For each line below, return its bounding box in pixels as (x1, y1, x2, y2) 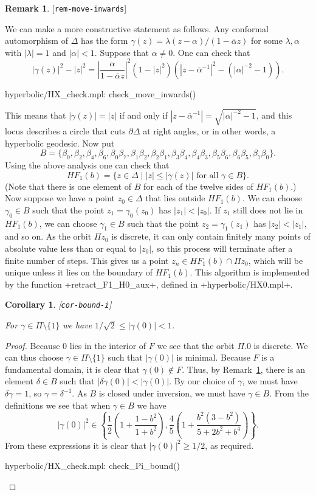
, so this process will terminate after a (151, 242, 293, 255)
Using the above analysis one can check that (5, 159, 170, 171)
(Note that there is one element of (5, 179, 132, 192)
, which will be (248, 254, 303, 266)
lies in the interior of (69, 339, 146, 351)
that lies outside (145, 192, 205, 204)
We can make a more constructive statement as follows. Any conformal (5, 22, 269, 35)
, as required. (205, 438, 254, 451)
